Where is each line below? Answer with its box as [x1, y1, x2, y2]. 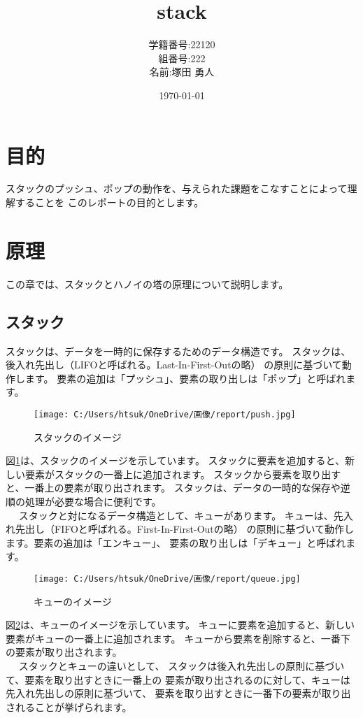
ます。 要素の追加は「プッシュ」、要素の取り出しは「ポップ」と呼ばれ [24, 371, 346, 385]
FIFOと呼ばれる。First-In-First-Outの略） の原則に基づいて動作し [54, 522, 354, 536]
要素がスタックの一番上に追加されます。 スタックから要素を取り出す [24, 466, 341, 481]
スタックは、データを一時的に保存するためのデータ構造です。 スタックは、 [6, 343, 351, 358]
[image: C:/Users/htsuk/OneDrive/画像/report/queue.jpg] [34, 573, 301, 584]
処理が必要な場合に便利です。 [24, 494, 162, 508]
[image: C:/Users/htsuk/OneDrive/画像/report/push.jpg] [34, 409, 296, 419]
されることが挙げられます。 [6, 699, 132, 714]
